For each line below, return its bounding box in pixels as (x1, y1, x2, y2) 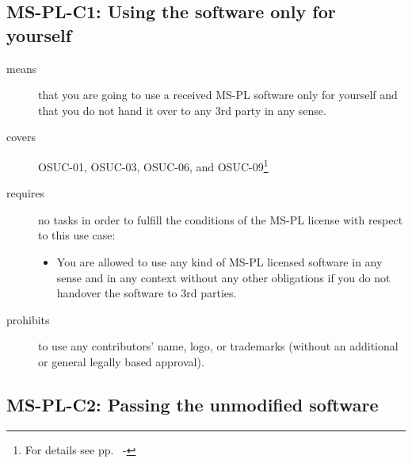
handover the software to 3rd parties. (56, 285, 237, 301)
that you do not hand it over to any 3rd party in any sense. (38, 101, 326, 118)
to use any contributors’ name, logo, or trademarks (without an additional (38, 338, 399, 354)
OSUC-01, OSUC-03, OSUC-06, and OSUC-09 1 (38, 155, 269, 174)
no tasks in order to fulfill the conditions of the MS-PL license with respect (38, 211, 403, 228)
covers (6, 128, 36, 145)
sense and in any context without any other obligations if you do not (56, 269, 391, 285)
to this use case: (38, 227, 116, 243)
